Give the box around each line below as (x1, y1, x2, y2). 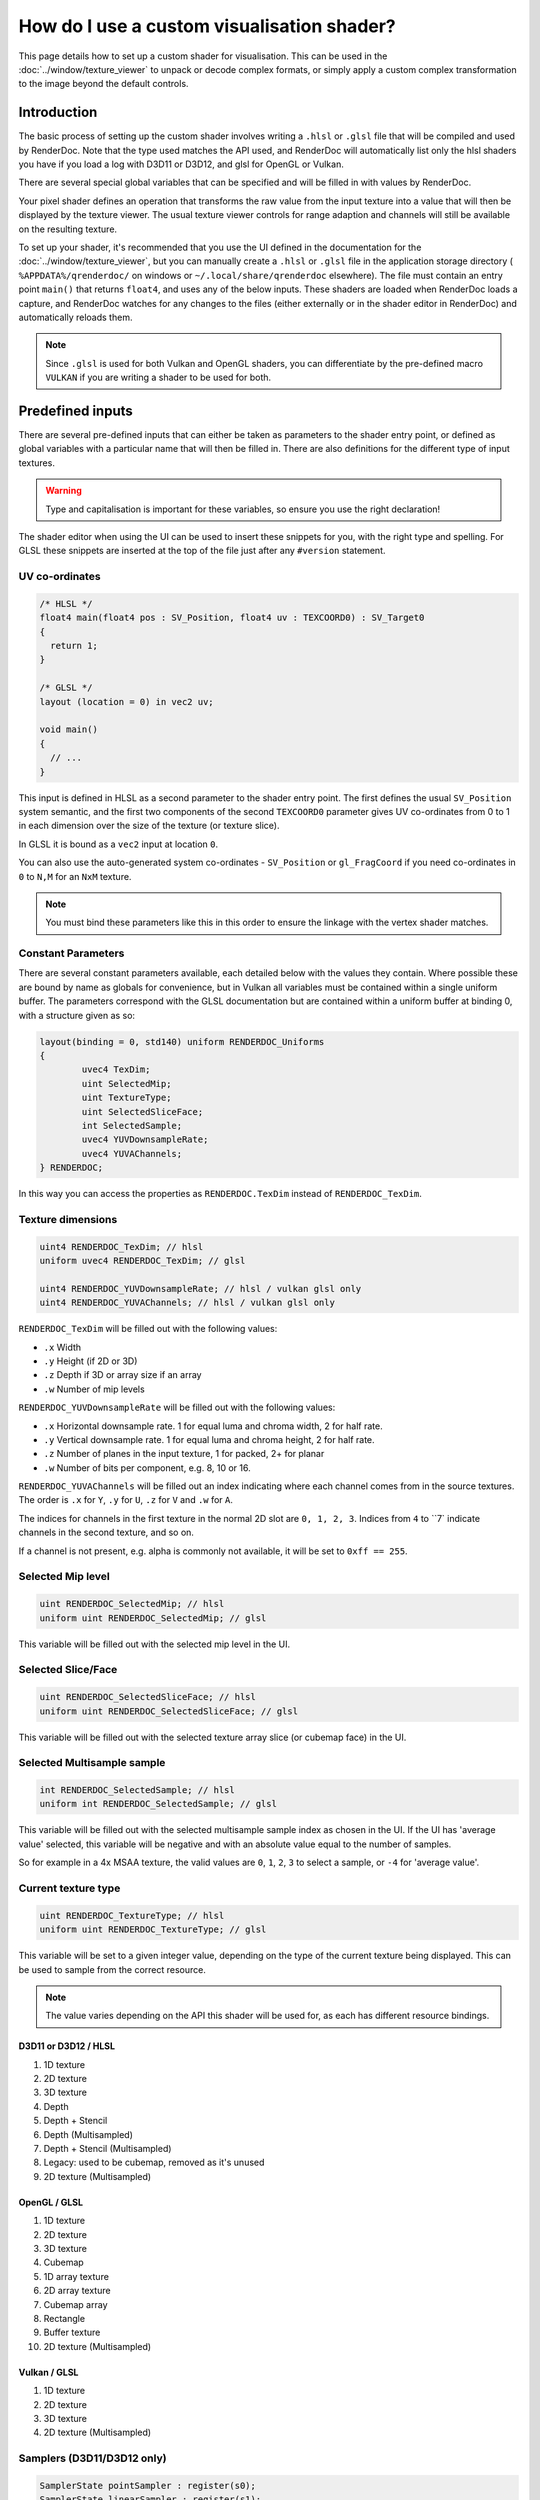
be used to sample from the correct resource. (18, 1963, 207, 1975)
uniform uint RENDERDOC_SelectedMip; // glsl (39, 1612, 267, 1624)
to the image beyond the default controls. (18, 78, 189, 90)
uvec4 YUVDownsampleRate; (81, 1134, 209, 1145)
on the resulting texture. (18, 223, 118, 235)
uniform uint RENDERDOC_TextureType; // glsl (39, 1924, 267, 1935)
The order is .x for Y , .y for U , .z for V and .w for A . (18, 1494, 234, 1506)
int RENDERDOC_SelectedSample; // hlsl (39, 1785, 235, 1796)
